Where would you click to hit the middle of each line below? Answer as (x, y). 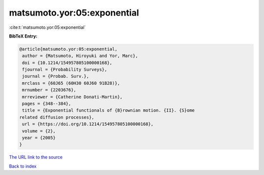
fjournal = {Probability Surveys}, (65, 70)
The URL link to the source (36, 157)
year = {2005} (39, 138)
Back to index (23, 166)
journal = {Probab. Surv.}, (56, 76)
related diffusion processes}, (57, 117)
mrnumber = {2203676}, (49, 90)
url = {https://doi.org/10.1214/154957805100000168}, (88, 124)
